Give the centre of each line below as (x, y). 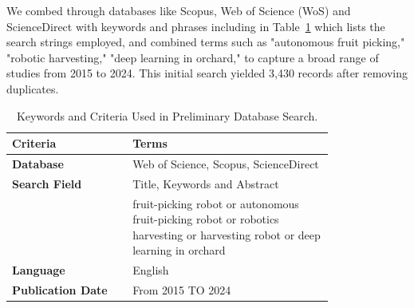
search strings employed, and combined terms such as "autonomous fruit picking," (206, 42)
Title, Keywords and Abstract (206, 183)
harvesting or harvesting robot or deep (227, 234)
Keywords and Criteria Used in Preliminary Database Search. (167, 115)
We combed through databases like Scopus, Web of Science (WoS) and (179, 10)
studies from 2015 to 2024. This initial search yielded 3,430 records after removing (207, 73)
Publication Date (60, 290)
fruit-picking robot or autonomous (216, 203)
